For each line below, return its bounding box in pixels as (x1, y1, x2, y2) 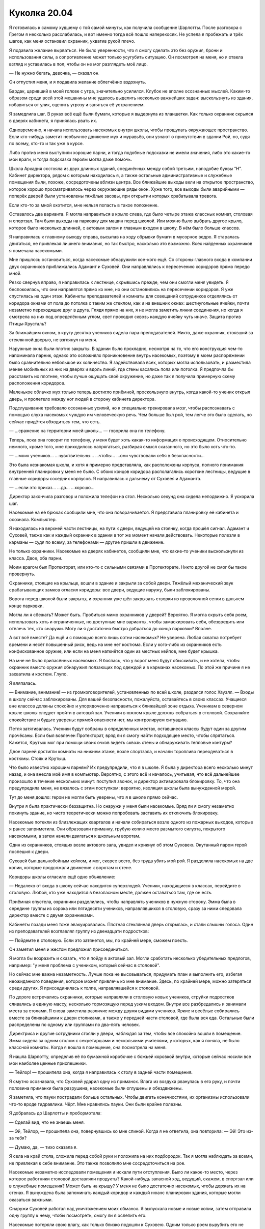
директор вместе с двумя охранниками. (9, 912, 94, 918)
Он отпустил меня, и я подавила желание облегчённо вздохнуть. (9, 79, 147, 85)
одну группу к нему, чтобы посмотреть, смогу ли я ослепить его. (9, 1212, 147, 1219)
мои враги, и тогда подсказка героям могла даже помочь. (9, 156, 132, 162)
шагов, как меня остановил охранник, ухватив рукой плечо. (9, 38, 135, 44)
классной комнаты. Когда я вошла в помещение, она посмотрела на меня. (9, 1045, 167, 1051)
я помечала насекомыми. (9, 247, 63, 253)
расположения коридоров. (9, 380, 66, 386)
